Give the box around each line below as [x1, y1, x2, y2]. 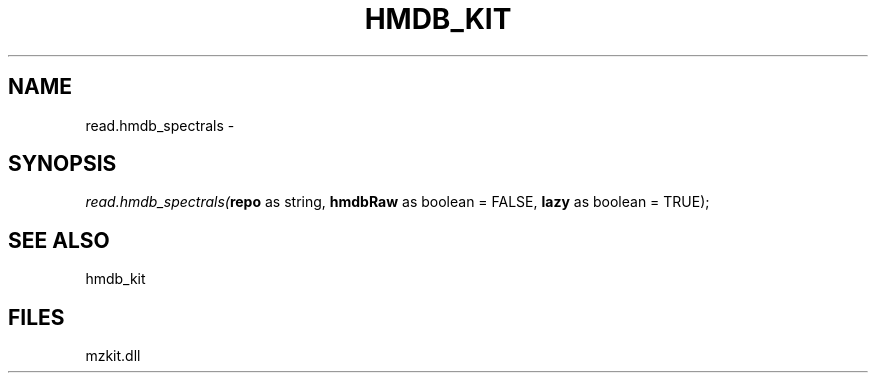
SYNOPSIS [8, 151, 117, 177]
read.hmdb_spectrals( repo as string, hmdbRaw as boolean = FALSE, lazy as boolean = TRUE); [85, 193, 710, 211]
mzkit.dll [85, 347, 141, 365]
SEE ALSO [8, 227, 110, 253]
